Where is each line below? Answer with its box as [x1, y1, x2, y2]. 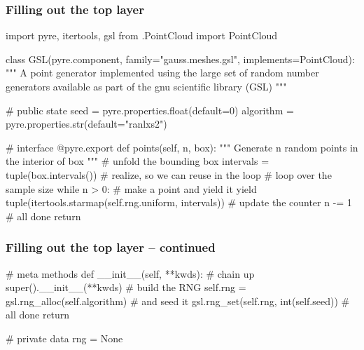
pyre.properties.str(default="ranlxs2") [6, 116, 167, 131]
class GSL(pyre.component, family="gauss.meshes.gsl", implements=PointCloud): [6, 51, 355, 66]
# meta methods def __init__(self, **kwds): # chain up [6, 266, 255, 281]
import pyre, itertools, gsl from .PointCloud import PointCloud [6, 28, 278, 43]
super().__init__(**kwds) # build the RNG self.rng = [6, 280, 246, 295]
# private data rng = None [6, 330, 123, 345]
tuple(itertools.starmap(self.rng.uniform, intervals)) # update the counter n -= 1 [6, 195, 352, 210]
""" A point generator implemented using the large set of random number [6, 65, 319, 80]
